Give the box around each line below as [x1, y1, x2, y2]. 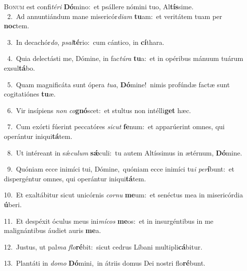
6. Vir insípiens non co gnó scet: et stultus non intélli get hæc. [7, 105, 191, 115]
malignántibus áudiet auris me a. [4, 225, 101, 235]
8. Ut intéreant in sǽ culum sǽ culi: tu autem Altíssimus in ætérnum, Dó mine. [7, 147, 242, 157]
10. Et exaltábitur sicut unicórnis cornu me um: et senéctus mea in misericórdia [4, 190, 243, 200]
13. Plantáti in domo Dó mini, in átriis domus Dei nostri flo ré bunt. [4, 258, 206, 268]
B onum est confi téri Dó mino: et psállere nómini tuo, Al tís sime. [4, 1, 194, 11]
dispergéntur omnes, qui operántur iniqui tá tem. [4, 173, 146, 183]
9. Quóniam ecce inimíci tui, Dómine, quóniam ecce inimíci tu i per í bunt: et [7, 164, 234, 174]
